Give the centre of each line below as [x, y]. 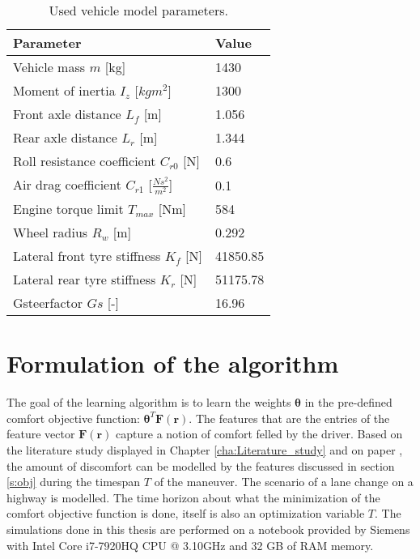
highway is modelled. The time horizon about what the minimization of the [193, 497]
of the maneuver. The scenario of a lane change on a [284, 482]
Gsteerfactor [48, 303]
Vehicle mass [49, 67]
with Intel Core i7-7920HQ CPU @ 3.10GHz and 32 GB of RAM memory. [190, 545]
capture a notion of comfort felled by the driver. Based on [259, 434]
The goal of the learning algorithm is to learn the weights [149, 402]
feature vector [41, 434]
